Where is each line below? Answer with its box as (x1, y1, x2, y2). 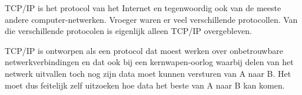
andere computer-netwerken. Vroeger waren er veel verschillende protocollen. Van (5, 13, 298, 25)
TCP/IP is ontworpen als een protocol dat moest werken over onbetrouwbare (5, 44, 283, 56)
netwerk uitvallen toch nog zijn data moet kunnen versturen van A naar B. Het (5, 67, 291, 79)
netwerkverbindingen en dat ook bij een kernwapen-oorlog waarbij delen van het (5, 56, 294, 68)
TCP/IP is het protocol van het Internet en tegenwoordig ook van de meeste (5, 2, 281, 13)
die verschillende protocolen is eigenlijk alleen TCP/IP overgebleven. (5, 25, 252, 37)
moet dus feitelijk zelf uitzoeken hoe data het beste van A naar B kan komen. (5, 79, 285, 91)
